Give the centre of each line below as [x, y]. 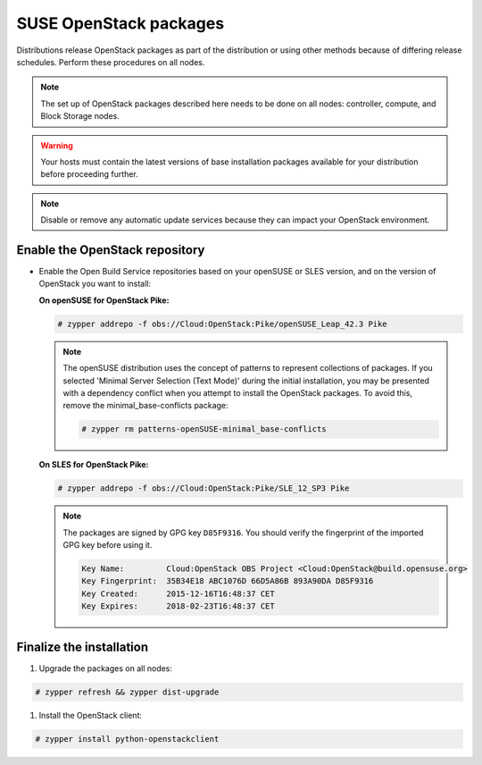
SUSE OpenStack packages [120, 23]
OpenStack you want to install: [95, 284]
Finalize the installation [83, 647]
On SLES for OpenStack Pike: [94, 465]
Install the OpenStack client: [91, 715]
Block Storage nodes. [80, 116]
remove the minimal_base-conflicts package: [145, 406]
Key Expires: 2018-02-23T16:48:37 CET [179, 606]
